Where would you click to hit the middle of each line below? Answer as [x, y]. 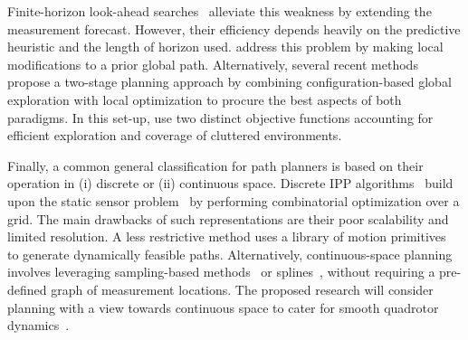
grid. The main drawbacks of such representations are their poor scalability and [228, 218]
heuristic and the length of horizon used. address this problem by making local [225, 47]
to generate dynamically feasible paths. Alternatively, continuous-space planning [230, 254]
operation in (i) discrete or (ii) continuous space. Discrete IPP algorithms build [230, 183]
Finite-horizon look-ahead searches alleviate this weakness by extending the [220, 11]
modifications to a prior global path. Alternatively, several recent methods [213, 64]
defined [27, 289]
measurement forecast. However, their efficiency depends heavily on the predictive [234, 28]
